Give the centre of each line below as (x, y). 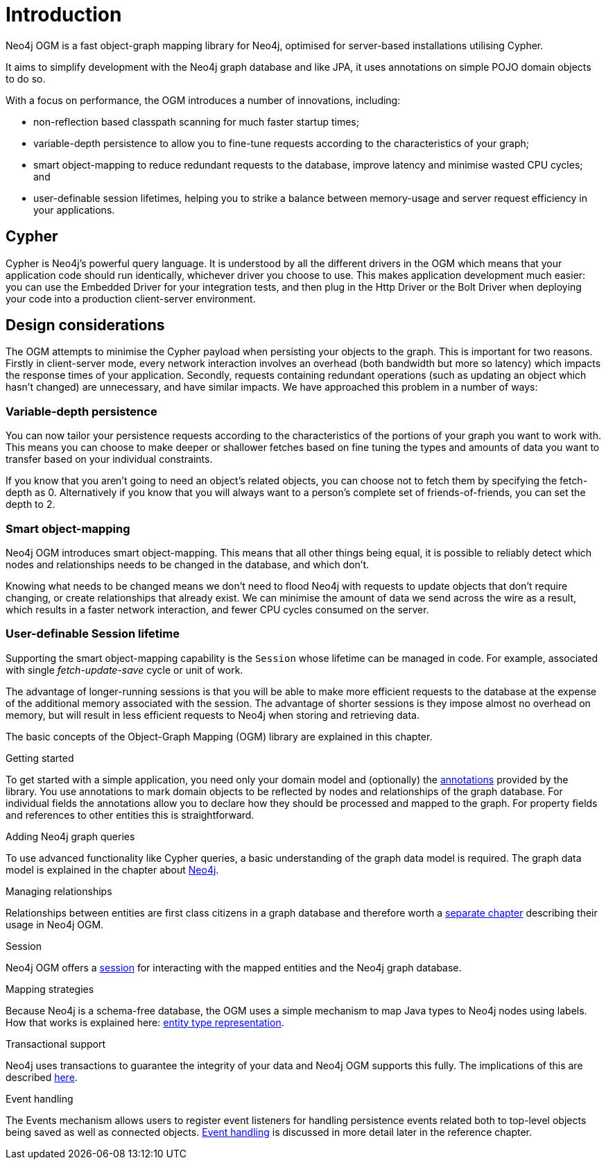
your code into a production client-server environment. (131, 298)
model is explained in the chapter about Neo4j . (112, 869)
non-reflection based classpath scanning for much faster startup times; (196, 121)
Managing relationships (59, 891)
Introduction (64, 15)
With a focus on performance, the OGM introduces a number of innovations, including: (203, 100)
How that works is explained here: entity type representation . (145, 1022)
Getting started (40, 758)
